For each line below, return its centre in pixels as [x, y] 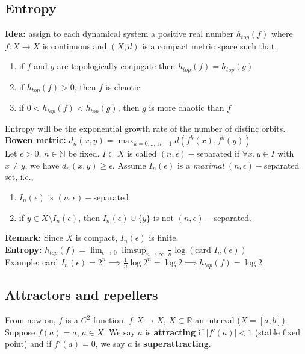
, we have [42, 165]
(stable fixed [277, 331]
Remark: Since [34, 238]
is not [164, 217]
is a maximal [201, 165]
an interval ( [218, 320]
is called [142, 153]
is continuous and [75, 45]
